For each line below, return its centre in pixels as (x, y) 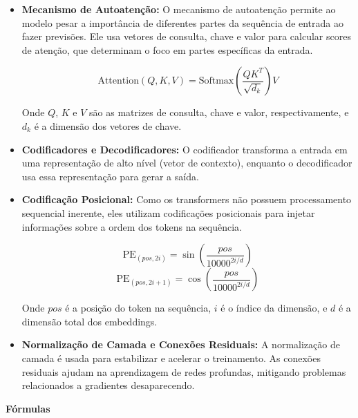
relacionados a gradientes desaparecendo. (108, 385)
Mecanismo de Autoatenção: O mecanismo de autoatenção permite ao (179, 9)
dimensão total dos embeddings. (89, 321)
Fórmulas (28, 408)
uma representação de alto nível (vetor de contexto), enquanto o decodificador (187, 163)
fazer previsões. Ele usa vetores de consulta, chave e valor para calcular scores (186, 36)
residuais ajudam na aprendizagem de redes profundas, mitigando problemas (184, 371)
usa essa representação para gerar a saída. (110, 176)
